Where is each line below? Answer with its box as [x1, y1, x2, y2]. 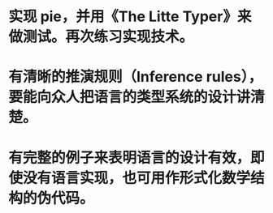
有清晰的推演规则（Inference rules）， [8, 68, 262, 86]
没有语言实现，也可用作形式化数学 [23, 168, 251, 187]
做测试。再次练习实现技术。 [8, 28, 194, 46]
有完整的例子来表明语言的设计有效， [8, 148, 251, 167]
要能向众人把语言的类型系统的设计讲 [8, 88, 251, 106]
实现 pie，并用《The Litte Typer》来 [8, 7, 252, 26]
